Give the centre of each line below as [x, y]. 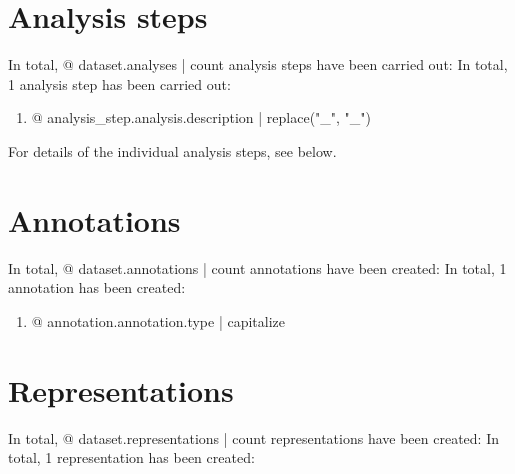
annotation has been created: [97, 287]
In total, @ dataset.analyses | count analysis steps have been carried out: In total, [258, 64]
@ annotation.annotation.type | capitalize [158, 320]
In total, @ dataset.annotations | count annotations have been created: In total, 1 [257, 267]
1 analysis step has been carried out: [119, 83]
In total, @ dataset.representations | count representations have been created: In [253, 437]
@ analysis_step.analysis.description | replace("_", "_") [201, 117]
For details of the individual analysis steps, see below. [172, 150]
